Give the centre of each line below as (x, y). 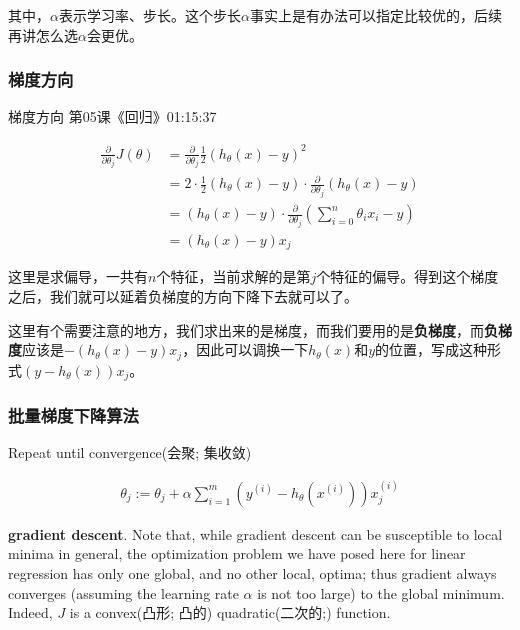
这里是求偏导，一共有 (78, 276)
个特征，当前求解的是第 (233, 276)
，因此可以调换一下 (245, 349)
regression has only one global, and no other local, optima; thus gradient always (252, 572)
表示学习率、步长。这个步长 (149, 15)
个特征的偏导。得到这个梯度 (407, 276)
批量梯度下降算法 (73, 415)
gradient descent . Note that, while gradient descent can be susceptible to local (255, 533)
